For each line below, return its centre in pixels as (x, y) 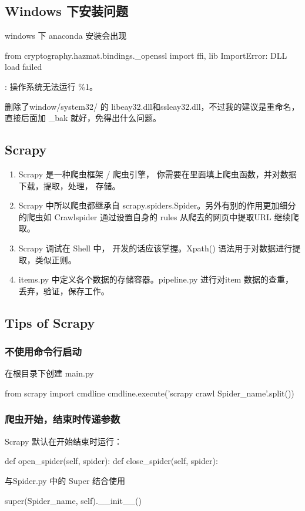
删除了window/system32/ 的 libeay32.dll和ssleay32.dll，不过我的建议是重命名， (152, 106)
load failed (24, 67)
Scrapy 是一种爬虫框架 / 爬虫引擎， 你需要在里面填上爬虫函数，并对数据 (157, 174)
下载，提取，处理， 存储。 (69, 185)
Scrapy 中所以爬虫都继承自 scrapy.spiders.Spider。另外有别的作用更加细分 (157, 205)
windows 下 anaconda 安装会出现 (66, 36)
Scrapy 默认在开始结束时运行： (63, 441)
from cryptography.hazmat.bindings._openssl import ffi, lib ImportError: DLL (146, 55)
